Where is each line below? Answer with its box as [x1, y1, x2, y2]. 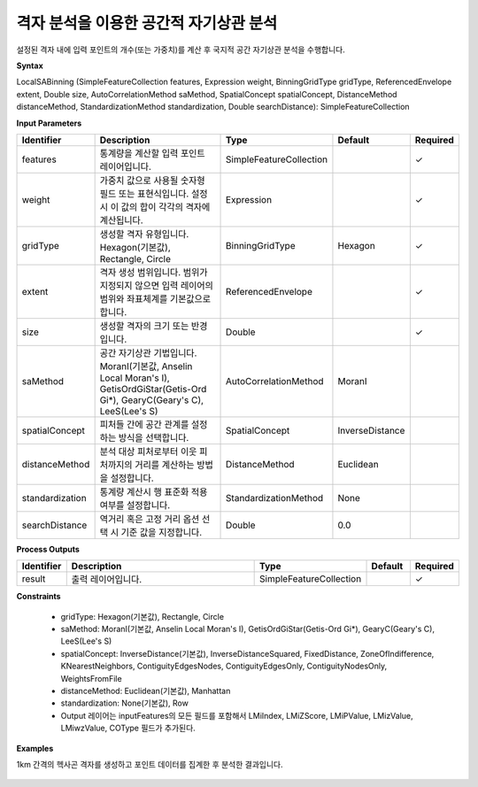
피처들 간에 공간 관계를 [99, 418, 189, 430]
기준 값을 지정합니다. [120, 526, 203, 538]
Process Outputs [16, 544, 80, 554]
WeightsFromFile [60, 673, 123, 683]
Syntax [16, 60, 43, 71]
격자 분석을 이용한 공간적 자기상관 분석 [16, 13, 278, 33]
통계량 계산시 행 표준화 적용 [99, 485, 208, 498]
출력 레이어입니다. [71, 574, 143, 586]
